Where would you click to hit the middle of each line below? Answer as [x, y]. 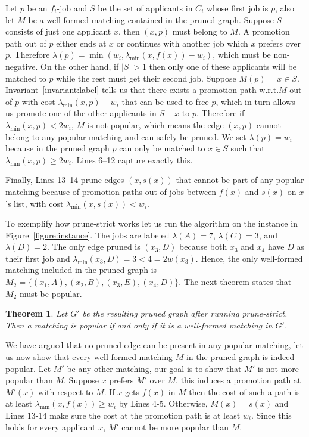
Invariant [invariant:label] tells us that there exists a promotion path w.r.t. [142, 90]
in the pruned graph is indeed [240, 357]
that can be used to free [165, 101]
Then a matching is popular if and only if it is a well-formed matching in [139, 325]
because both [203, 247]
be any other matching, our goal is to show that [154, 368]
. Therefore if [221, 113]
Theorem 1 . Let [37, 313]
